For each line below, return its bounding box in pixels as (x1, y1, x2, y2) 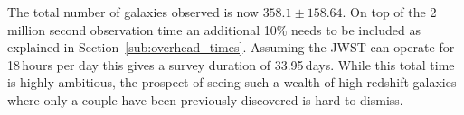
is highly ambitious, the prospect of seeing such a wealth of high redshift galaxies (7, 73, 457, 92)
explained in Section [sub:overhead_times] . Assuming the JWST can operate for (7, 38, 455, 57)
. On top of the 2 (342, 3, 437, 21)
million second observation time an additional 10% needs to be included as (7, 20, 421, 39)
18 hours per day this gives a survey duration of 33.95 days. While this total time (7, 55, 455, 74)
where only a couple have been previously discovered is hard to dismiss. (7, 90, 403, 109)
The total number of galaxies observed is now (7, 3, 259, 21)
